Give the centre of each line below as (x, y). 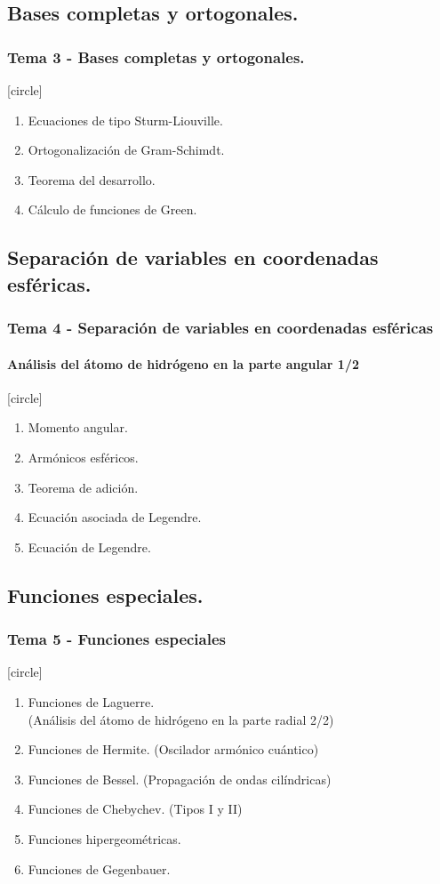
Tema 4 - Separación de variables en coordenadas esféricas (220, 328)
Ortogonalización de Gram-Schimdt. (126, 150)
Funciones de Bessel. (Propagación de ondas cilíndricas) (180, 779)
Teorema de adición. (83, 487)
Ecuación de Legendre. (89, 546)
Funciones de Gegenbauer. (99, 868)
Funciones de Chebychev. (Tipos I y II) (135, 809)
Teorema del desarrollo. (92, 179)
